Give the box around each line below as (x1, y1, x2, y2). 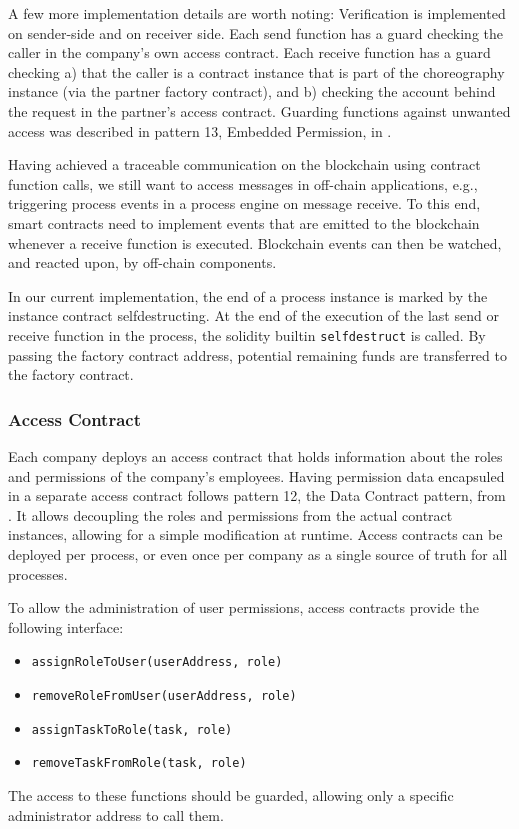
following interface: (8, 616, 124, 637)
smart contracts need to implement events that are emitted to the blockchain (8, 212, 480, 233)
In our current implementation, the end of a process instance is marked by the (8, 285, 488, 306)
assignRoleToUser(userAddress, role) (31, 655, 283, 670)
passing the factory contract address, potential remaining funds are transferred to (8, 344, 507, 365)
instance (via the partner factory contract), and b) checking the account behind (8, 81, 496, 102)
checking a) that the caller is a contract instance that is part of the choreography (8, 61, 505, 82)
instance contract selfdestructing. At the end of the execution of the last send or (8, 305, 499, 326)
